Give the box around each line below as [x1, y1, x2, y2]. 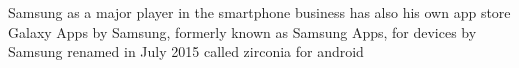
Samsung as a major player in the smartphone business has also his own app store [8, 2, 511, 22]
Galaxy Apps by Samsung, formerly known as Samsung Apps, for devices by [8, 21, 477, 42]
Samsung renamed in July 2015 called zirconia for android [8, 41, 364, 62]
